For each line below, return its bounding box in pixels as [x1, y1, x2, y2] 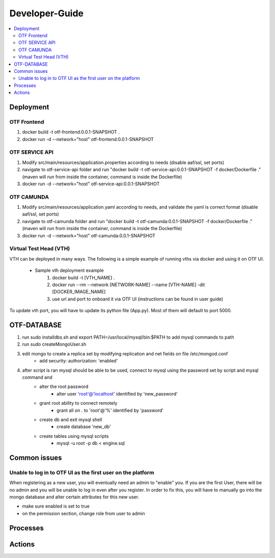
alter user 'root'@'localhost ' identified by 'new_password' [57, 390, 178, 397]
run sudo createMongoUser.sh [22, 341, 87, 347]
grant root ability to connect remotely [39, 400, 118, 406]
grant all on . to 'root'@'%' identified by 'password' [57, 407, 164, 413]
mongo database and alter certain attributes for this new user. [9, 494, 140, 500]
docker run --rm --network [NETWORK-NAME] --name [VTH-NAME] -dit [52, 282, 205, 288]
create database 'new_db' [57, 424, 112, 430]
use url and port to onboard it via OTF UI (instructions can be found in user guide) [52, 296, 224, 302]
